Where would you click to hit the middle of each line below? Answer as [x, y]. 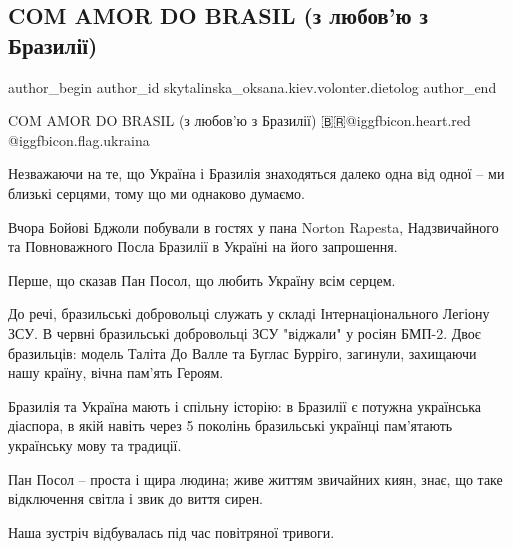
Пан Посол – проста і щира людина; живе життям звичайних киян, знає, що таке [255, 478]
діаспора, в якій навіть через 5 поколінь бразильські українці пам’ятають [230, 425]
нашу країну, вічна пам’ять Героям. [116, 372]
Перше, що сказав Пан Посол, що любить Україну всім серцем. [202, 279]
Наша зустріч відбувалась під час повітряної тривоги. [171, 531]
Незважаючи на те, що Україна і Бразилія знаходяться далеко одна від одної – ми [256, 173]
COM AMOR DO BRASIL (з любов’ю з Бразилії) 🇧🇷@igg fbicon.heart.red [239, 120]
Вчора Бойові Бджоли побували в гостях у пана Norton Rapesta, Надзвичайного [253, 226]
